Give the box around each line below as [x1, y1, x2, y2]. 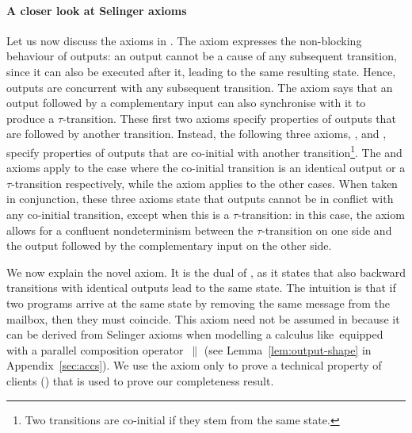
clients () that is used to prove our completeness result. [6, 372, 274, 389]
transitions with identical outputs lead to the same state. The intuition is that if [6, 279, 396, 296]
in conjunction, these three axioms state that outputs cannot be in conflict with [6, 190, 394, 207]
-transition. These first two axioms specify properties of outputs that [63, 109, 396, 126]
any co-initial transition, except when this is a [6, 205, 230, 222]
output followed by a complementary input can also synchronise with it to [6, 94, 366, 111]
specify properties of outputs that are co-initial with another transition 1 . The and [6, 141, 402, 160]
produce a [6, 109, 55, 126]
